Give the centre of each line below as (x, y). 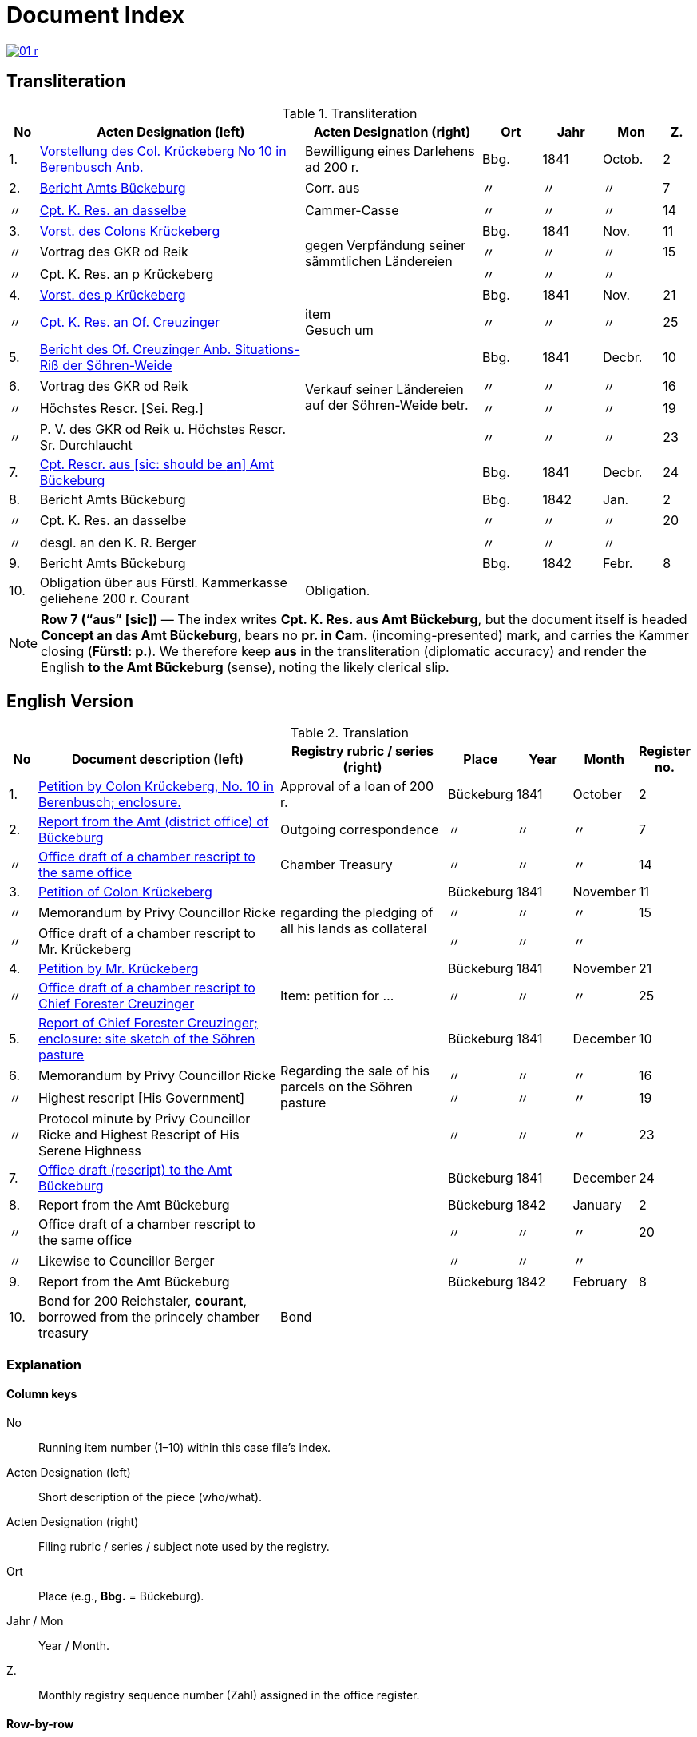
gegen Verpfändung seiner (385, 245)
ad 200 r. (332, 167)
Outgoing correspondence (360, 830)
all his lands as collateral (354, 929)
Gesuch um (339, 330)
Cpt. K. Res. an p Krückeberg (127, 274)
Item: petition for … (337, 996)
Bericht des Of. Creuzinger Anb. (135, 349)
